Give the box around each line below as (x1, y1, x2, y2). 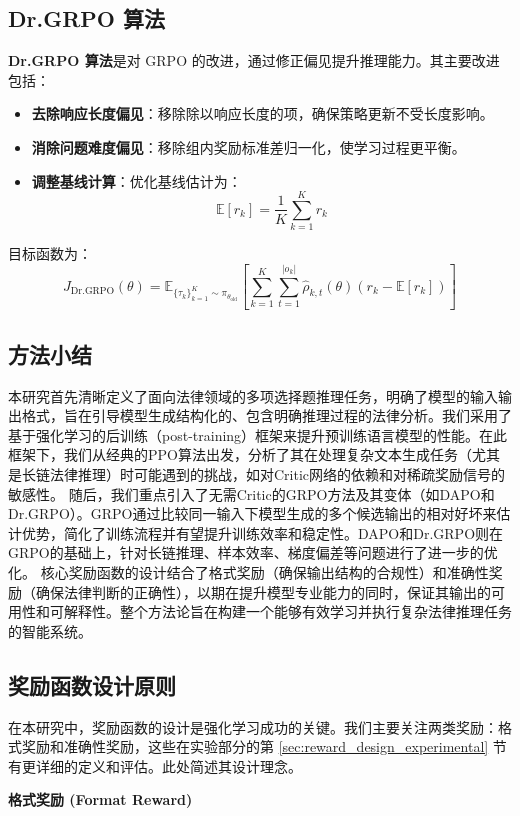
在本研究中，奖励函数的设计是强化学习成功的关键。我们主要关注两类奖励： (8, 716, 498, 737)
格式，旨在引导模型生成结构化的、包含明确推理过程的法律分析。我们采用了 (21, 405, 512, 426)
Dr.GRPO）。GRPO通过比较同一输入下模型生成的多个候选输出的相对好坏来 (8, 503, 497, 524)
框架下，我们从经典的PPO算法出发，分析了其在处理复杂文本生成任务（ (8, 444, 472, 465)
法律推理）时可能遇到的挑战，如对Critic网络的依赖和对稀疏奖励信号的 (49, 464, 506, 485)
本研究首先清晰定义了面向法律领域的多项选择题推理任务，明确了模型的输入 (8, 385, 498, 406)
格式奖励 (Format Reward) (8, 789, 193, 810)
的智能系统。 (8, 620, 92, 641)
